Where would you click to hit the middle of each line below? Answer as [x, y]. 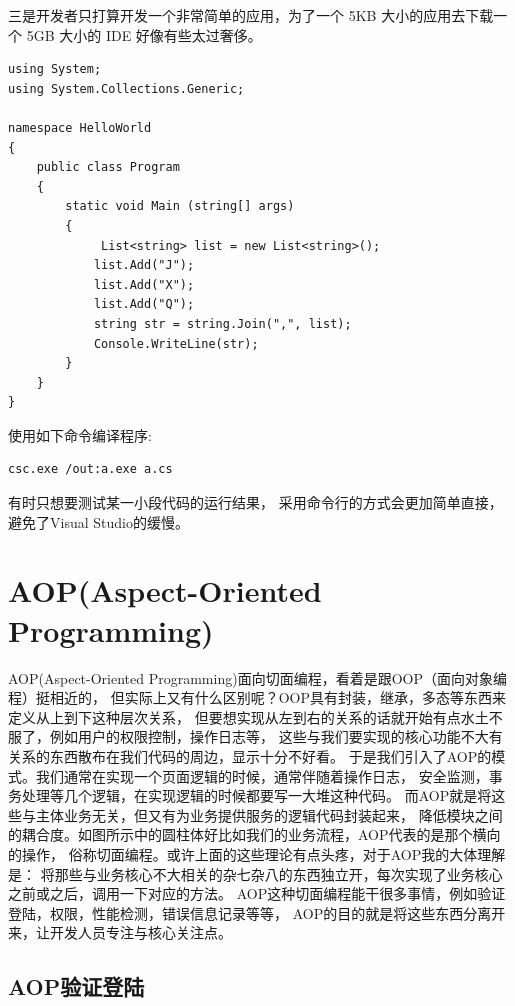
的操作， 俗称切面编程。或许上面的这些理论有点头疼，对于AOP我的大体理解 [257, 853]
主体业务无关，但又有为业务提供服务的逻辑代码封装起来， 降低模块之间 [269, 814]
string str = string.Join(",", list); [222, 323]
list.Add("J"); [144, 265]
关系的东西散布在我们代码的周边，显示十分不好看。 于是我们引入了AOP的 [250, 755]
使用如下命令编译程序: [80, 434]
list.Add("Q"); [144, 304]
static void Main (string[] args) [180, 206]
